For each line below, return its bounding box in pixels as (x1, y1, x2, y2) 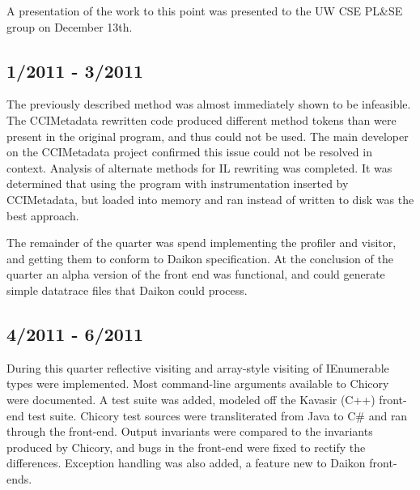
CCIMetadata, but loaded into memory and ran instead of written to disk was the (6, 190, 414, 207)
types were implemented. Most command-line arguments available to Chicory (6, 375, 389, 392)
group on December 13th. (6, 18, 133, 35)
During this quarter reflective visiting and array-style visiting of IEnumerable (6, 359, 389, 376)
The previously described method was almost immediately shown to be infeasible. (6, 96, 411, 113)
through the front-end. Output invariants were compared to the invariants (6, 423, 373, 440)
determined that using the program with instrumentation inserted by (6, 175, 349, 192)
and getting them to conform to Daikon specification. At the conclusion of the (6, 249, 393, 266)
